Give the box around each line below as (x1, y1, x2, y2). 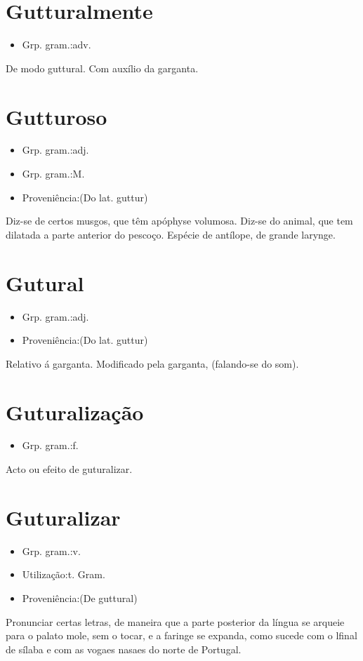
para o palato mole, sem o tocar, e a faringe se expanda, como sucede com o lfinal (6, 628, 357, 643)
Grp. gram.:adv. (22, 37, 91, 52)
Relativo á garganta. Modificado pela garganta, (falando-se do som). (6, 356, 299, 370)
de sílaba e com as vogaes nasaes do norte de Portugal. (6, 641, 242, 656)
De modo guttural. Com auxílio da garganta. (6, 60, 199, 75)
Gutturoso (6, 102, 107, 131)
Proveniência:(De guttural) (22, 590, 138, 605)
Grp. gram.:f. (22, 438, 79, 453)
